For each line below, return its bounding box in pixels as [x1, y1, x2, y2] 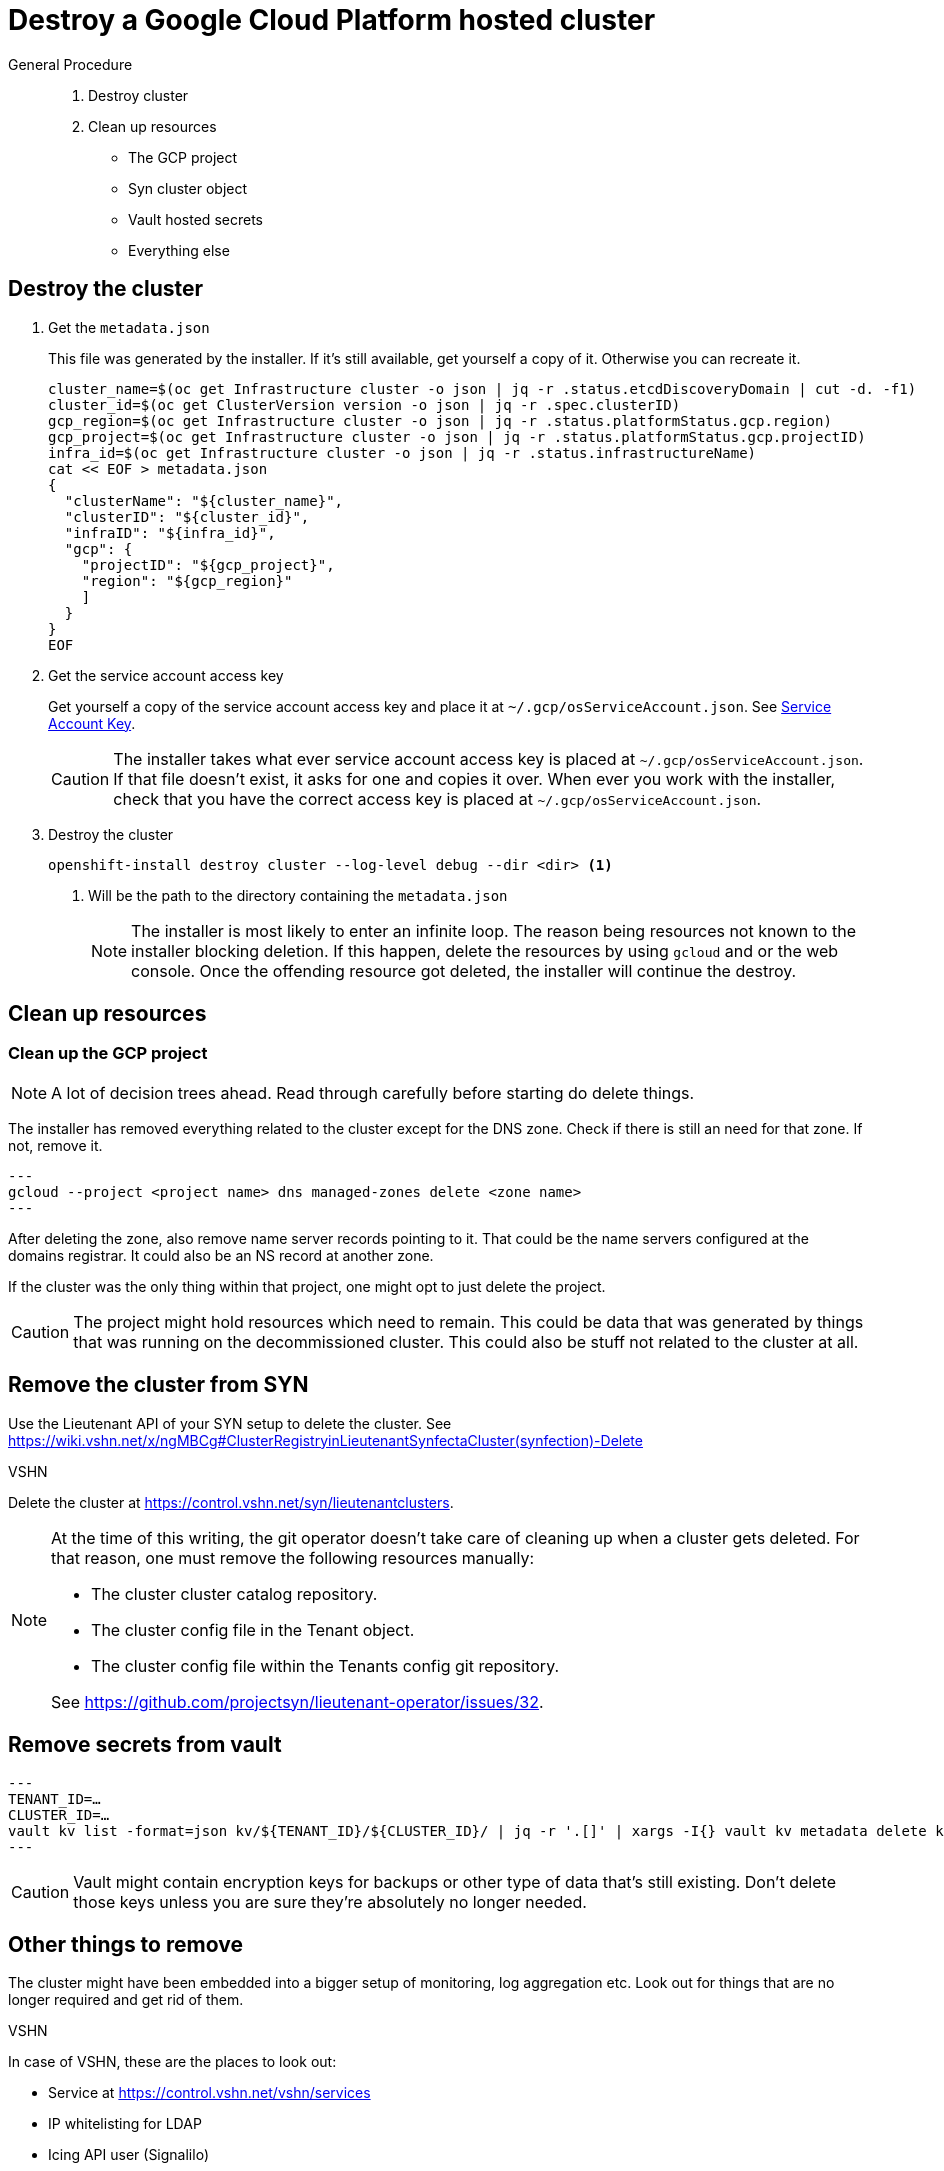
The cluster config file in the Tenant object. [91, 1619, 415, 1640]
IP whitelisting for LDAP [48, 2115, 202, 2133]
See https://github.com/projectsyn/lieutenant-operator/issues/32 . [51, 1691, 544, 1712]
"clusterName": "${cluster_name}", [64, 492, 344, 509]
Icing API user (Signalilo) [48, 2146, 209, 2164]
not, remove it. [8, 1136, 103, 1154]
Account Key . [48, 714, 136, 732]
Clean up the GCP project [8, 1043, 208, 1064]
